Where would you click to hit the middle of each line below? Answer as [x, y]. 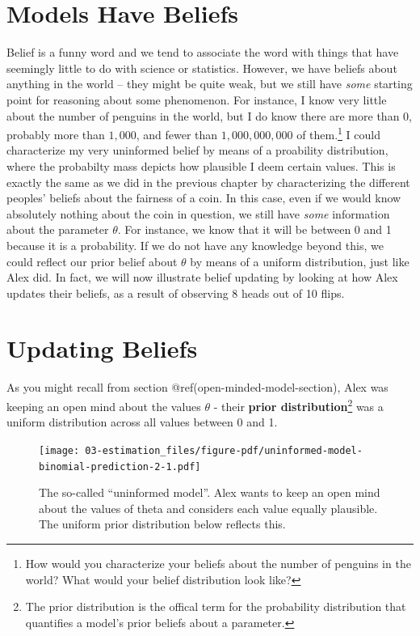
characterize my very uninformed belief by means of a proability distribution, [197, 150]
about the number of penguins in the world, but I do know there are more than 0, [209, 115]
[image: [59, 450]
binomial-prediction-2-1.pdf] [120, 466]
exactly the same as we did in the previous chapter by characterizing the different [208, 182]
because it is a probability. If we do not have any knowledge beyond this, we [195, 245]
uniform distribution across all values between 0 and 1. [142, 422]
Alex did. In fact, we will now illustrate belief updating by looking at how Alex [202, 277]
